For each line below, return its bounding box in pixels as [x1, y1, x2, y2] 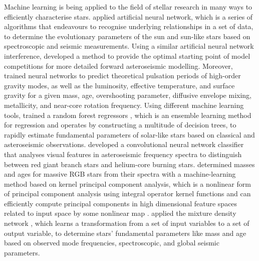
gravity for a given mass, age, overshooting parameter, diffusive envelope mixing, [4, 90, 251, 100]
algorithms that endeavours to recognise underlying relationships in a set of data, [4, 21, 253, 32]
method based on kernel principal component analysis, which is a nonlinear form [4, 178, 251, 189]
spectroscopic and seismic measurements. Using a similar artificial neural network [4, 41, 254, 51]
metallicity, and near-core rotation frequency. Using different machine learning [4, 99, 244, 110]
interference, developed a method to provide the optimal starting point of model [4, 50, 250, 61]
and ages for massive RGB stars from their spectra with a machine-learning [4, 169, 236, 179]
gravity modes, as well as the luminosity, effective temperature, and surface [4, 80, 235, 90]
